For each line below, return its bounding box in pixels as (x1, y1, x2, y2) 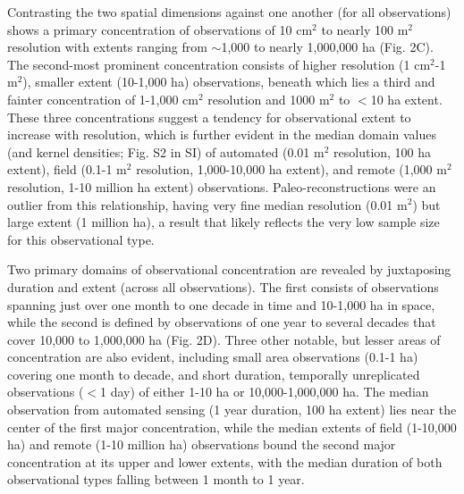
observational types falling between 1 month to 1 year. (7, 470, 305, 489)
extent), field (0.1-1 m (7, 160, 127, 179)
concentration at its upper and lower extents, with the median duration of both (7, 452, 443, 471)
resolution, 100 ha (333, 142, 432, 161)
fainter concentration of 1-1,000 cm (7, 89, 198, 108)
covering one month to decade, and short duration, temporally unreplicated (7, 364, 420, 383)
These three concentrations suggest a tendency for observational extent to (7, 107, 411, 126)
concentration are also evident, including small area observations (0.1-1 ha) (7, 347, 418, 366)
